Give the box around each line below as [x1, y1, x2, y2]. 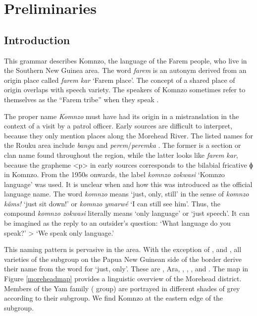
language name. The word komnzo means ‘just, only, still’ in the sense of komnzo [4, 189, 249, 199]
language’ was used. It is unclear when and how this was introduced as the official [4, 179, 253, 189]
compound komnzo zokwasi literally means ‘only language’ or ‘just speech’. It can [4, 208, 250, 218]
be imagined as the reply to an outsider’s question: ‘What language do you [4, 218, 231, 228]
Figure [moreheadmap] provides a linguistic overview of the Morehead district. [4, 273, 242, 284]
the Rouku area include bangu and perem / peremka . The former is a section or [4, 140, 241, 150]
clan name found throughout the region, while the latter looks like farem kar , [4, 149, 238, 160]
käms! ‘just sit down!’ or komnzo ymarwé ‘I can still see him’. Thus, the [4, 198, 221, 208]
